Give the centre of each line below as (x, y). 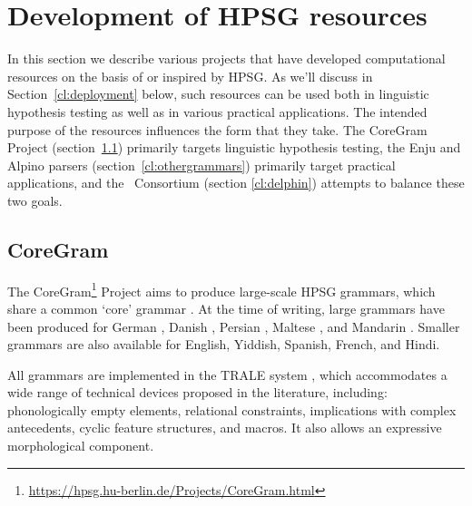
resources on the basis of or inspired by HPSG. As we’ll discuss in (190, 76)
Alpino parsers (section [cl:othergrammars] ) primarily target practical (202, 165)
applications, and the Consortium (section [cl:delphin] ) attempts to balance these (236, 183)
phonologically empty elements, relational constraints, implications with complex (232, 409)
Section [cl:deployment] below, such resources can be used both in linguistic (218, 94)
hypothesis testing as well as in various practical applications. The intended (217, 111)
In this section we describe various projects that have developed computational (226, 58)
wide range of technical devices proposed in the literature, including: (197, 392)
